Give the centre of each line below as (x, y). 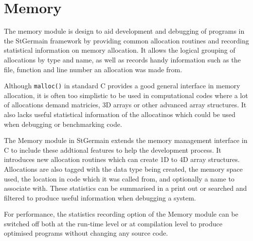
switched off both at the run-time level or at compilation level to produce (113, 223)
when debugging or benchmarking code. (63, 124)
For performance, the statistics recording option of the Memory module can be (121, 214)
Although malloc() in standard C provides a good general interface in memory (122, 86)
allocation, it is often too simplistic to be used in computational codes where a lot (126, 95)
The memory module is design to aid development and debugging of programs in (124, 31)
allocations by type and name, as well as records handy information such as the (122, 59)
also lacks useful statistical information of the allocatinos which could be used (120, 114)
